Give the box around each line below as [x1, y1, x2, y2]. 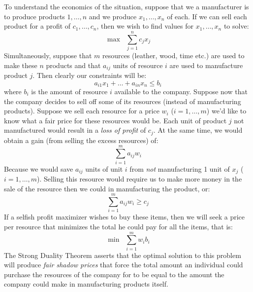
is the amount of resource [31, 86, 108, 96]
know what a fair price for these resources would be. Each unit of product [4, 115, 227, 125]
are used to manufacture [169, 60, 243, 70]
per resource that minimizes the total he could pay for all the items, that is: [4, 221, 233, 231]
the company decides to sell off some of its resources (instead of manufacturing [4, 96, 241, 106]
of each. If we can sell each [167, 11, 247, 21]
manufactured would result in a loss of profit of [4, 125, 146, 135]
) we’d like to [206, 106, 247, 116]
